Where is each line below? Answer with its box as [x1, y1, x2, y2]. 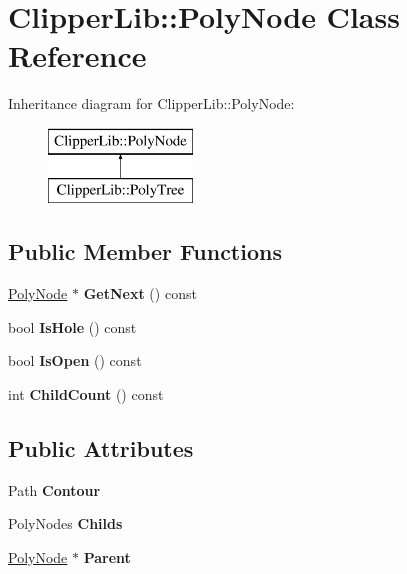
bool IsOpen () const [8, 350, 142, 371]
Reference [8, 35, 147, 76]
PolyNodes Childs [8, 513, 123, 534]
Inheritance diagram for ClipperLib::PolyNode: [8, 93, 295, 114]
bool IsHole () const [8, 316, 137, 337]
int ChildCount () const [8, 384, 164, 405]
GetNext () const [83, 283, 197, 304]
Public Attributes [8, 433, 194, 464]
